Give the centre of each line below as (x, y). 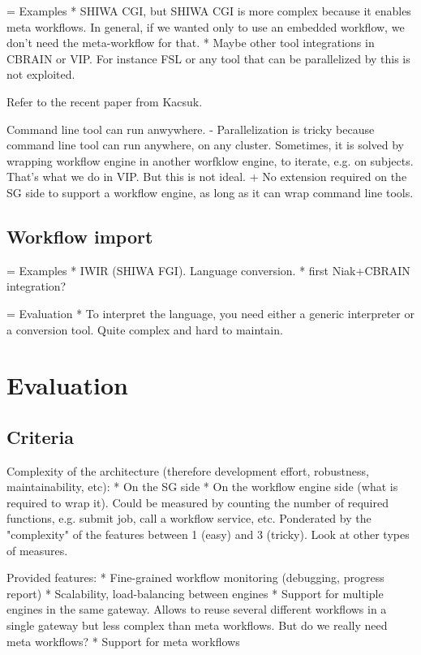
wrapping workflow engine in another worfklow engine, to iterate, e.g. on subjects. (210, 160)
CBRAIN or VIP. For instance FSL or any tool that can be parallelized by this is (208, 58)
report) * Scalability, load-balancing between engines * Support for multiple (195, 593)
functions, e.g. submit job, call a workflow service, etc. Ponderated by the (189, 518)
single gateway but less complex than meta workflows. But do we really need (197, 625)
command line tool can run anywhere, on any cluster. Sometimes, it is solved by (206, 145)
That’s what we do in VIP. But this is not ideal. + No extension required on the (207, 177)
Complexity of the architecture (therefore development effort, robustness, (188, 470)
